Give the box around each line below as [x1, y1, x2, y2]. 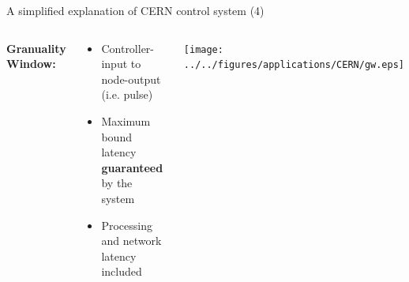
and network [101, 232, 162, 249]
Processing [101, 216, 152, 233]
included [101, 263, 142, 280]
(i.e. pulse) [101, 86, 153, 103]
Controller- [101, 39, 155, 56]
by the [101, 175, 133, 191]
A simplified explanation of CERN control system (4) [6, 2, 265, 18]
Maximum [101, 112, 151, 129]
